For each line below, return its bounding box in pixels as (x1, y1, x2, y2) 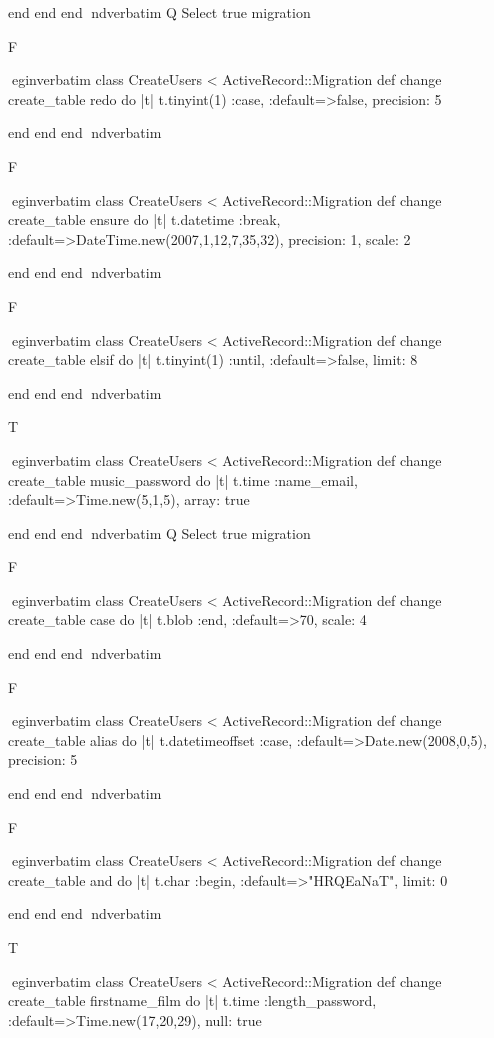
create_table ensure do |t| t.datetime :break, (8, 209, 281, 230)
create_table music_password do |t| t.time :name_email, (8, 469, 358, 490)
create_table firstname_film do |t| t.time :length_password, (8, 990, 377, 1011)
